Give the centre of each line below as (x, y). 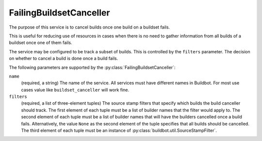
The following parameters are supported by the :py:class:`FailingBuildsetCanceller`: (92, 67)
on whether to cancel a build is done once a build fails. (64, 59)
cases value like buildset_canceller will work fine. (75, 90)
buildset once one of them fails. (41, 43)
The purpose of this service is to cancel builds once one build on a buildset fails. (89, 27)
